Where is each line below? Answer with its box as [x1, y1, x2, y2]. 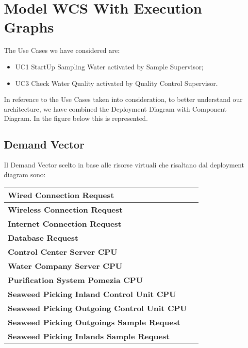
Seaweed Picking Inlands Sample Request [8, 331, 170, 342]
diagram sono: [4, 169, 46, 179]
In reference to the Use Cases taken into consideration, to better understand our [4, 94, 243, 104]
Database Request [8, 232, 79, 244]
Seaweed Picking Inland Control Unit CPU [8, 288, 176, 300]
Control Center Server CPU [8, 246, 117, 258]
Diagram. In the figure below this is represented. [4, 113, 148, 123]
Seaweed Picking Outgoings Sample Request [8, 316, 181, 328]
